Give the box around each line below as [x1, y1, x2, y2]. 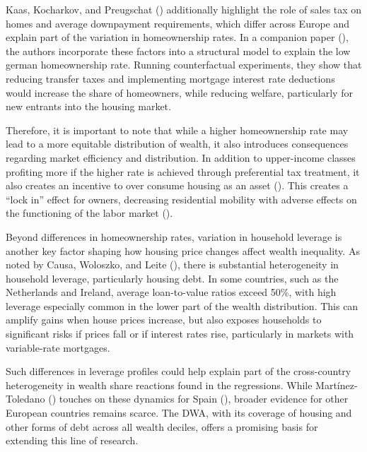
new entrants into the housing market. [6, 99, 171, 114]
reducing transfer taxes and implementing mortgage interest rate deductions [6, 71, 335, 85]
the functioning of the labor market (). [6, 206, 173, 220]
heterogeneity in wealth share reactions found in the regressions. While [6, 377, 313, 392]
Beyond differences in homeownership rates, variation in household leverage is [6, 229, 342, 244]
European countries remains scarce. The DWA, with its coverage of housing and [6, 405, 352, 420]
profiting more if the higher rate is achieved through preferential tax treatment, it [6, 164, 360, 179]
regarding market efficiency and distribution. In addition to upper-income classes [6, 150, 356, 165]
